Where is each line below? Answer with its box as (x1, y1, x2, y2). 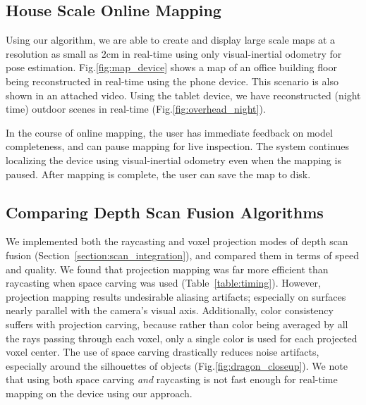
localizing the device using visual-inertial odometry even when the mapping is (6, 152, 341, 167)
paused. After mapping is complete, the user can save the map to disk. (6, 166, 311, 181)
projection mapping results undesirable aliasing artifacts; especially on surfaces (6, 289, 346, 304)
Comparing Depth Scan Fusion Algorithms (6, 201, 324, 223)
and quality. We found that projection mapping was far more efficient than (6, 261, 329, 276)
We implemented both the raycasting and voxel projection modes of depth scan (6, 234, 348, 249)
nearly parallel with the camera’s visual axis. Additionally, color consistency (6, 303, 334, 318)
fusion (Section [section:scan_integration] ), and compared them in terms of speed (6, 247, 360, 262)
